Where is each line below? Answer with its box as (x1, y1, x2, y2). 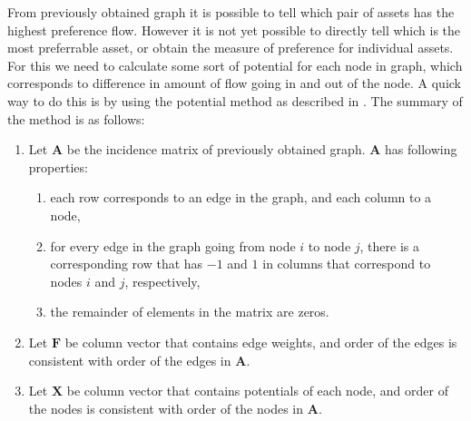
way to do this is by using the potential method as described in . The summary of (7, 91, 463, 110)
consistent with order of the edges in (28, 350, 231, 369)
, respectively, (124, 271, 201, 290)
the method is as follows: (7, 109, 145, 128)
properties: (28, 157, 88, 176)
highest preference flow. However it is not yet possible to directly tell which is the (7, 20, 461, 39)
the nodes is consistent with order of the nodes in (28, 398, 304, 417)
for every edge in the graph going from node (50, 236, 296, 255)
